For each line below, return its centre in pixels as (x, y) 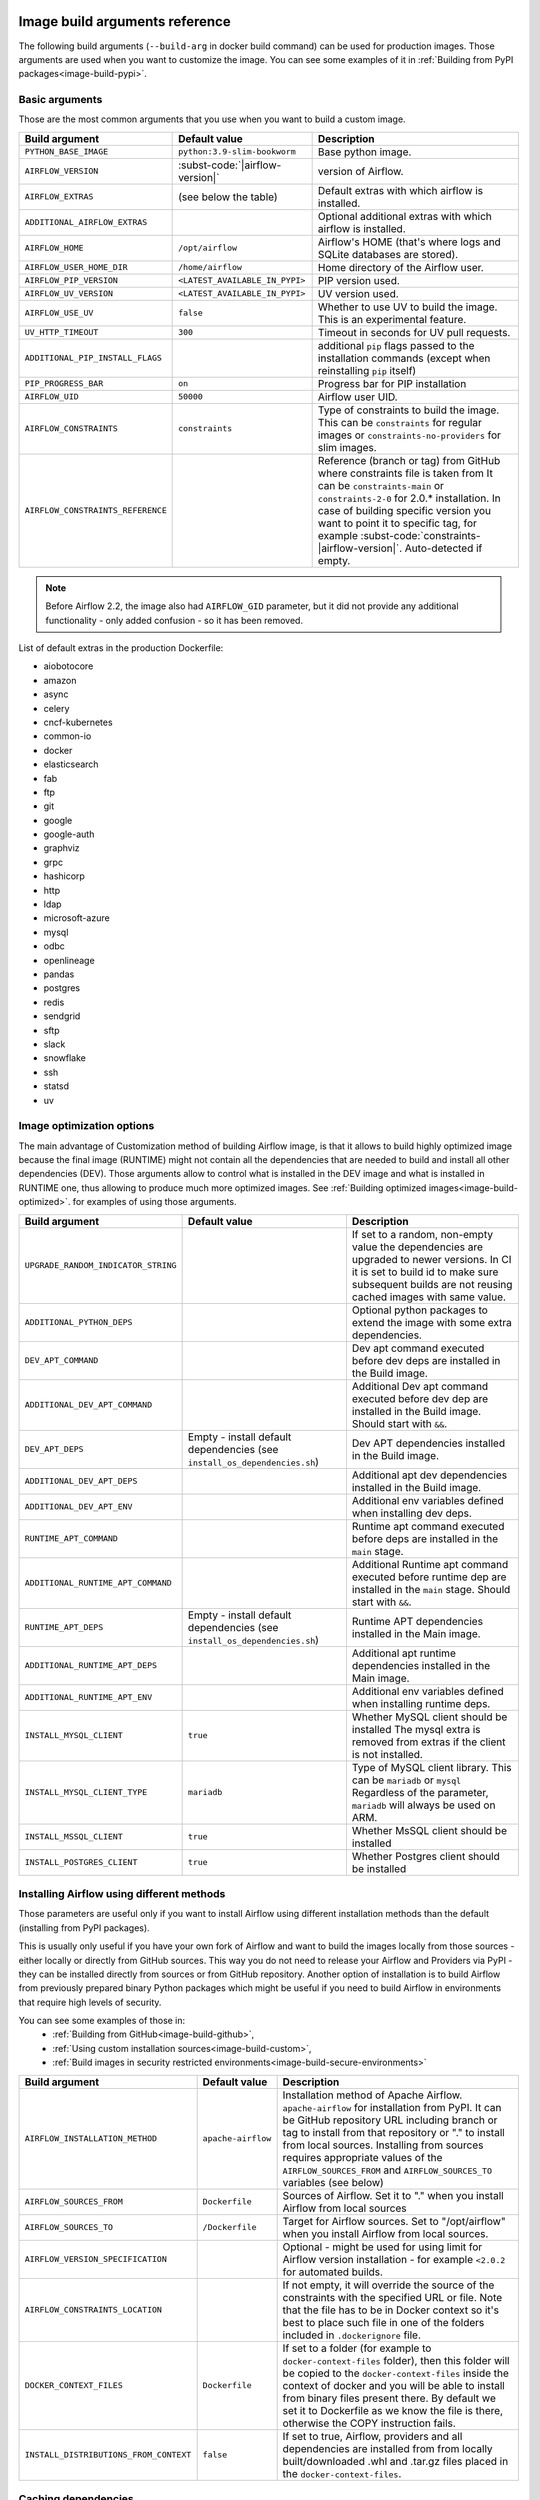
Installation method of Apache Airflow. (372, 2095)
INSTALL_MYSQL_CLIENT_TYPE (86, 1792)
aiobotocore (68, 666)
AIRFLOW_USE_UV (59, 313)
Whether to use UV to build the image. (407, 307)
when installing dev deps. (411, 1513)
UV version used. (358, 293)
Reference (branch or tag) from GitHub (409, 460)
